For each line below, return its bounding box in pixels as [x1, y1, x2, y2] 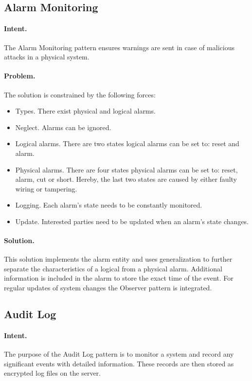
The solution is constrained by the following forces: [4, 89, 156, 99]
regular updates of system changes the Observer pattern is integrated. [4, 283, 212, 293]
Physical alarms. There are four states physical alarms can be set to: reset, [15, 164, 238, 174]
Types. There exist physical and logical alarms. [15, 106, 156, 116]
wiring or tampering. [15, 183, 77, 193]
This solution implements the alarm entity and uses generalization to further [4, 254, 233, 264]
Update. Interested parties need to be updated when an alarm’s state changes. [15, 216, 249, 226]
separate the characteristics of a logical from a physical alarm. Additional [4, 263, 222, 273]
